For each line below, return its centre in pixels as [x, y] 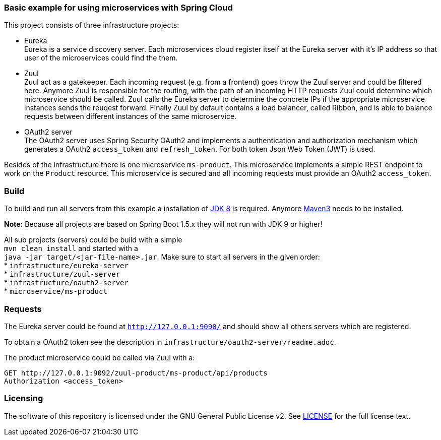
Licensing [24, 398]
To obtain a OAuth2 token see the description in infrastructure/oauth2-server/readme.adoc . [170, 342]
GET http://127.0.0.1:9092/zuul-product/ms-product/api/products [136, 373]
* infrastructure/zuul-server [62, 274]
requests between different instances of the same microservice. [131, 116]
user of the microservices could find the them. [101, 58]
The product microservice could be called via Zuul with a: [100, 357]
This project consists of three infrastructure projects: [92, 25]
